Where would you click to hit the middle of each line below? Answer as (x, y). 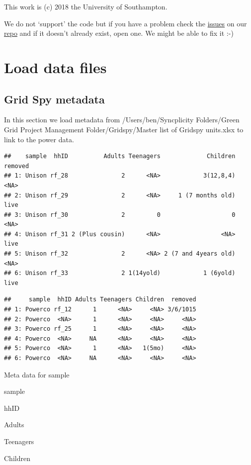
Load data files (55, 67)
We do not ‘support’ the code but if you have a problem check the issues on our (125, 23)
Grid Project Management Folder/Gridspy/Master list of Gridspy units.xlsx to (124, 129)
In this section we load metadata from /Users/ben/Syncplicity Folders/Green (122, 120)
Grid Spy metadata (54, 99)
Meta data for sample (37, 374)
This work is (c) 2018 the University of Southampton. (86, 6)
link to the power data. (39, 139)
